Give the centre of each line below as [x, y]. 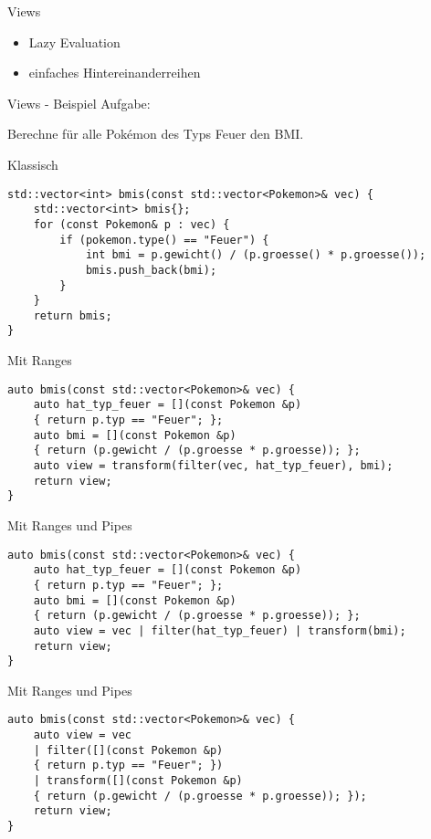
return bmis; [73, 315]
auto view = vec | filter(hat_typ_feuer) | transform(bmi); [220, 630]
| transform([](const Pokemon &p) [138, 781]
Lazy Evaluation [74, 42]
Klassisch [33, 164]
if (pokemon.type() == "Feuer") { [164, 240]
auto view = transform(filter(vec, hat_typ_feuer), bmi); [213, 466]
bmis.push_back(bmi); [151, 270]
